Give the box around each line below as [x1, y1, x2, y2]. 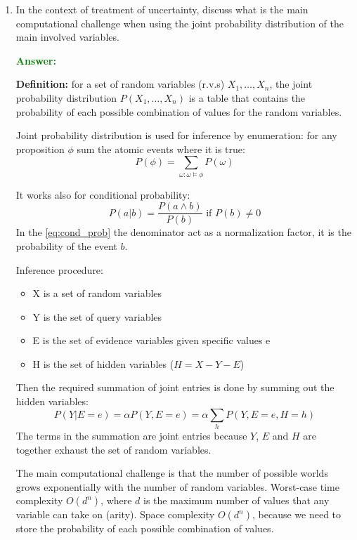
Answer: [15, 53, 56, 67]
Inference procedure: [15, 262, 103, 277]
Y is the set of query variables [32, 309, 162, 324]
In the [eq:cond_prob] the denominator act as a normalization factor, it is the [15, 225, 351, 239]
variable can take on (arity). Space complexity [15, 507, 215, 522]
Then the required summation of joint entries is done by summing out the [15, 380, 335, 395]
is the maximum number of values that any [143, 493, 330, 508]
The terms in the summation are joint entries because [15, 428, 247, 442]
